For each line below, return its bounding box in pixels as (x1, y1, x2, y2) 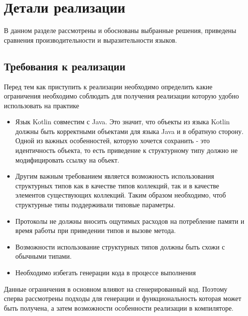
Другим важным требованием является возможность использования (15, 171, 214, 181)
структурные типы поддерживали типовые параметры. (15, 200, 175, 210)
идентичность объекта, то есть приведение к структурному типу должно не (15, 145, 238, 155)
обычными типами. (15, 251, 72, 261)
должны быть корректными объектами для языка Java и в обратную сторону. (15, 126, 244, 136)
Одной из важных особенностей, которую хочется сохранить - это (15, 135, 210, 146)
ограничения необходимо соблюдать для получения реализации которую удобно (4, 91, 239, 101)
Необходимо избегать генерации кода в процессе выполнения (15, 267, 196, 278)
